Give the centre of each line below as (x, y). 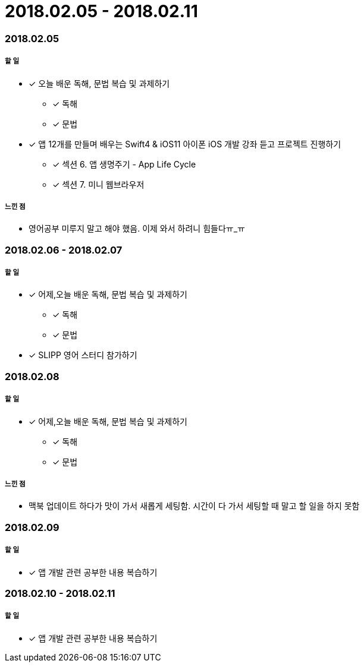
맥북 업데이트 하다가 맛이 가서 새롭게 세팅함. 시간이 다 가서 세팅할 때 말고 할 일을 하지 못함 (194, 506)
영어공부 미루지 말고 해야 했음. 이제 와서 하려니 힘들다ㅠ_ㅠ (137, 229)
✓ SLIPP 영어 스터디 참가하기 (83, 355)
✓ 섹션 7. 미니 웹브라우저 (98, 184)
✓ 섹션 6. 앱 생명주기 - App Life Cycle (124, 164)
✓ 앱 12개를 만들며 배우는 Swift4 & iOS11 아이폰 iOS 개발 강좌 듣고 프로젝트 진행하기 (185, 144)
